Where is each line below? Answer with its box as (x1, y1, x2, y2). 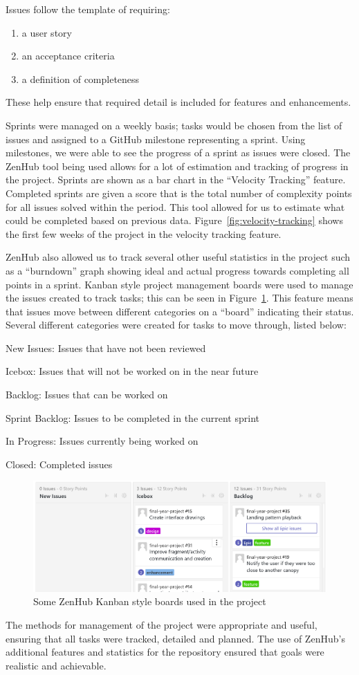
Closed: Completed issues (6, 456, 113, 471)
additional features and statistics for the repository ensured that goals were (6, 645, 324, 659)
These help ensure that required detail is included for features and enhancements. (6, 95, 351, 109)
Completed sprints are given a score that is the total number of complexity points (6, 185, 352, 200)
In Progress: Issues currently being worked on (6, 434, 199, 448)
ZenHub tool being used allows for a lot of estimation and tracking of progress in (6, 158, 349, 173)
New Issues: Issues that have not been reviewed (6, 340, 206, 355)
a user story (21, 25, 72, 39)
